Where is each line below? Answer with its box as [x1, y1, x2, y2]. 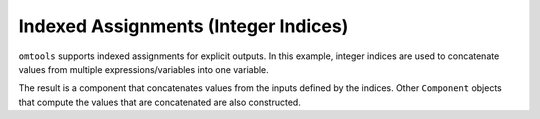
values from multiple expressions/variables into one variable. [18, 63, 269, 75]
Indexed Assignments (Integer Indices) [18, 15, 349, 37]
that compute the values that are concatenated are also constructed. [18, 96, 302, 108]
